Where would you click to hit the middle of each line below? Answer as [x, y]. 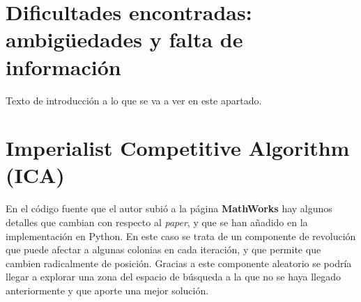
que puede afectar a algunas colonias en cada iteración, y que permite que [163, 249]
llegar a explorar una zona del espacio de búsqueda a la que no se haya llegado [173, 277]
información [63, 66]
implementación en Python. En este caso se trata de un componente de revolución [181, 236]
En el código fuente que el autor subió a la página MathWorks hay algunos [169, 208]
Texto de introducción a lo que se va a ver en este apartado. [134, 100]
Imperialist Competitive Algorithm [178, 148]
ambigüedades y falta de [124, 39]
